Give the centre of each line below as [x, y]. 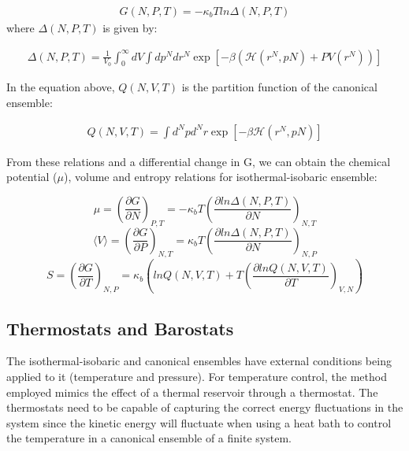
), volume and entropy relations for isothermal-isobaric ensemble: [221, 177]
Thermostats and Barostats [120, 328]
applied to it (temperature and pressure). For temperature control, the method [197, 376]
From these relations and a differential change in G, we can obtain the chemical [199, 161]
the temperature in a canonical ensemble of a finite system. [149, 438]
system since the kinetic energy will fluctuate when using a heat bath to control [199, 422]
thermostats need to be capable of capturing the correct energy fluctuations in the [205, 407]
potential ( [32, 177]
